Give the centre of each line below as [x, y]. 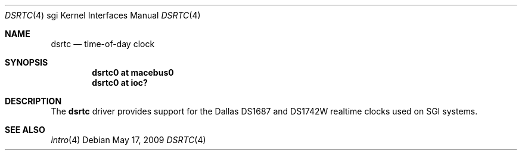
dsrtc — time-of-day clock [103, 44]
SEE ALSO [25, 130]
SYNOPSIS [27, 62]
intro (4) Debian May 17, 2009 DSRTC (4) [128, 140]
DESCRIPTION [33, 101]
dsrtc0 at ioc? [120, 83]
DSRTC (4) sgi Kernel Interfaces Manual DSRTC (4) [103, 15]
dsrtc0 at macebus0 [133, 72]
